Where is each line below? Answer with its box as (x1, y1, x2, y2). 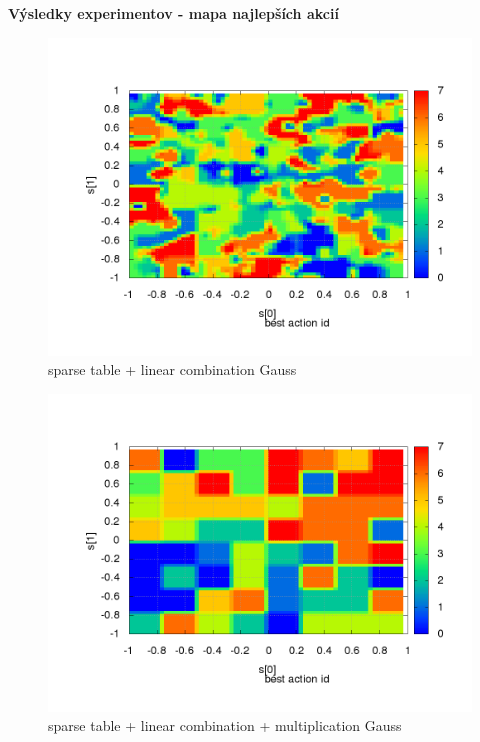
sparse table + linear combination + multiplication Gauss (48, 715, 402, 736)
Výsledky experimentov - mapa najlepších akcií (8, 3, 339, 23)
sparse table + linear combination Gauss (48, 359, 297, 380)
